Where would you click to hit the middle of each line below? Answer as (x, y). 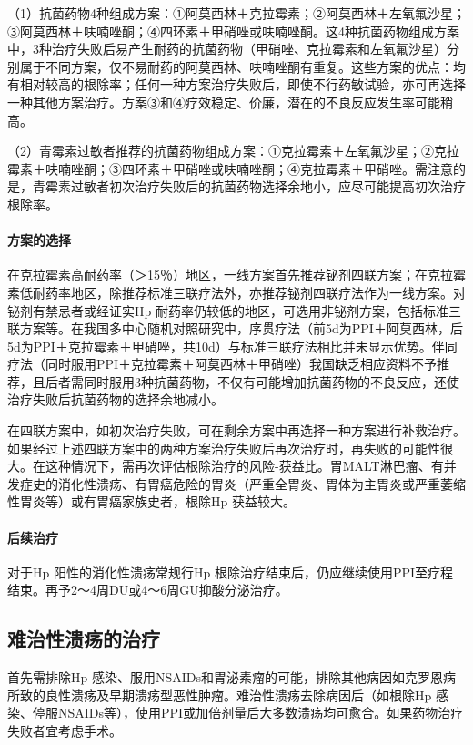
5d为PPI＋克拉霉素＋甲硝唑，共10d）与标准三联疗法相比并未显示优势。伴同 (232, 346)
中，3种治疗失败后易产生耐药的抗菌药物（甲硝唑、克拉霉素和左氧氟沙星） (227, 49)
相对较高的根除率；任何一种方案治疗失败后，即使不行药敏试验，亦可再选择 (242, 84)
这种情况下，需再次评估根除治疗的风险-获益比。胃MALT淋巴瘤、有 (244, 466)
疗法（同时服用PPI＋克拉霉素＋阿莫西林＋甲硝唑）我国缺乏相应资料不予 (222, 364)
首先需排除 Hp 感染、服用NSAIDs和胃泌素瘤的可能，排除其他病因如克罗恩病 (232, 677)
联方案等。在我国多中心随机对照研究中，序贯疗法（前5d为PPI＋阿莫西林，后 (235, 328)
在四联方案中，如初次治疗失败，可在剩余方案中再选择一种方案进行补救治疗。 (236, 430)
